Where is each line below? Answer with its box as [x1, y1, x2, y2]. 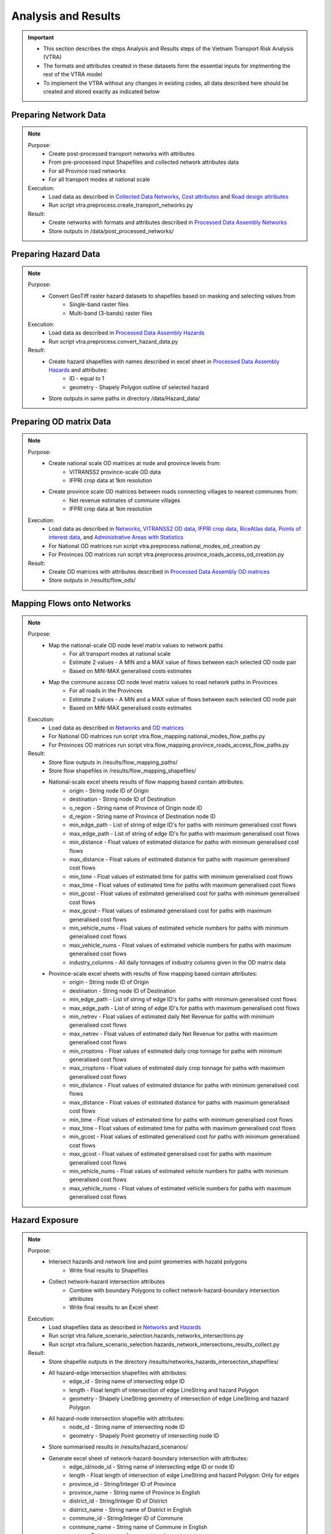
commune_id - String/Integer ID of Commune [69, 1514, 183, 1522]
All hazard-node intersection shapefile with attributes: [48, 1414, 185, 1422]
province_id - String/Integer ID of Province [69, 1480, 177, 1487]
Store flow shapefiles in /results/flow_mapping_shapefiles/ [48, 767, 196, 774]
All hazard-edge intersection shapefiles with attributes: [48, 1369, 188, 1377]
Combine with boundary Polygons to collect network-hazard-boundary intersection [69, 1286, 280, 1294]
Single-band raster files [69, 301, 129, 308]
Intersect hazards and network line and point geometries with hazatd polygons [48, 1258, 248, 1265]
